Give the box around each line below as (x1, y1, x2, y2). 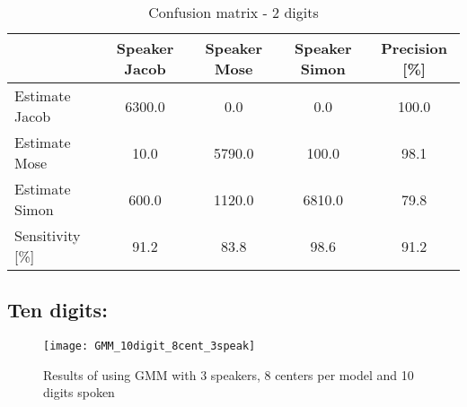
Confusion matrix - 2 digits (148, 2, 319, 22)
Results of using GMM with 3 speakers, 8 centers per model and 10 (43, 365, 414, 384)
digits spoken (43, 383, 115, 402)
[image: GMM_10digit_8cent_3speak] (43, 340, 256, 353)
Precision (381, 38, 447, 58)
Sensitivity (14, 225, 81, 246)
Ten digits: (7, 296, 108, 324)
